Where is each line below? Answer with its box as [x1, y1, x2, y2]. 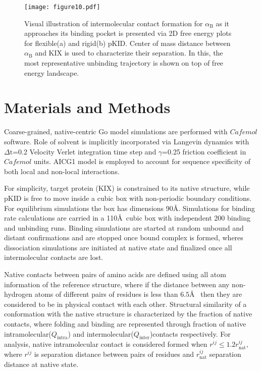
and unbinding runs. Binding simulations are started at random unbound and [4, 222, 244, 233]
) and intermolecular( [68, 328, 134, 339]
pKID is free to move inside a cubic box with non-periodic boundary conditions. [4, 192, 252, 203]
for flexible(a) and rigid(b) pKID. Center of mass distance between [24, 37, 231, 48]
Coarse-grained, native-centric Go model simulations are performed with [4, 126, 228, 137]
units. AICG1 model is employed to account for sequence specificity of [33, 156, 251, 167]
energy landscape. [24, 67, 79, 78]
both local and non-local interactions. [4, 166, 120, 176]
